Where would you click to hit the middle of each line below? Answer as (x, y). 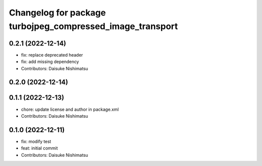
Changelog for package (57, 13)
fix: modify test (36, 141)
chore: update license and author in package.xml (70, 109)
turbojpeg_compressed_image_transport (93, 26)
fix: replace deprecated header (52, 55)
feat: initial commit (40, 148)
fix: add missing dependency (50, 62)
